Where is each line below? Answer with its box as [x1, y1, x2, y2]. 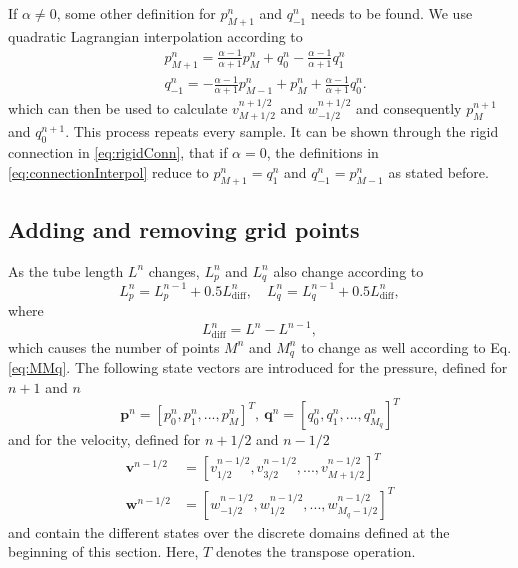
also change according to [273, 260, 424, 281]
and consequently [355, 97, 462, 118]
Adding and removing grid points [8, 213, 360, 244]
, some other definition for [56, 3, 216, 23]
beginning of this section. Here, [8, 541, 199, 562]
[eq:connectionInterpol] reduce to [8, 161, 209, 182]
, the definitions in [266, 142, 379, 163]
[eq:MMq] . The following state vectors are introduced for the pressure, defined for [8, 357, 508, 378]
